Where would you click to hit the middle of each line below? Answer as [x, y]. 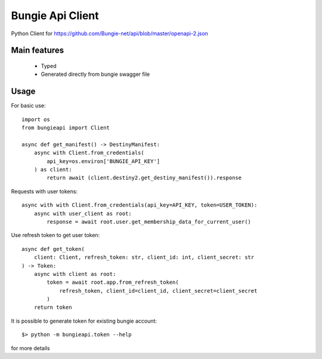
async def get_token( [53, 249]
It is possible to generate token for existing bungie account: [84, 321]
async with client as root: [75, 274]
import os [36, 119]
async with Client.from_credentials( [89, 153]
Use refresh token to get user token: [55, 235]
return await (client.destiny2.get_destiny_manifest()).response [144, 178]
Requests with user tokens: [44, 191]
